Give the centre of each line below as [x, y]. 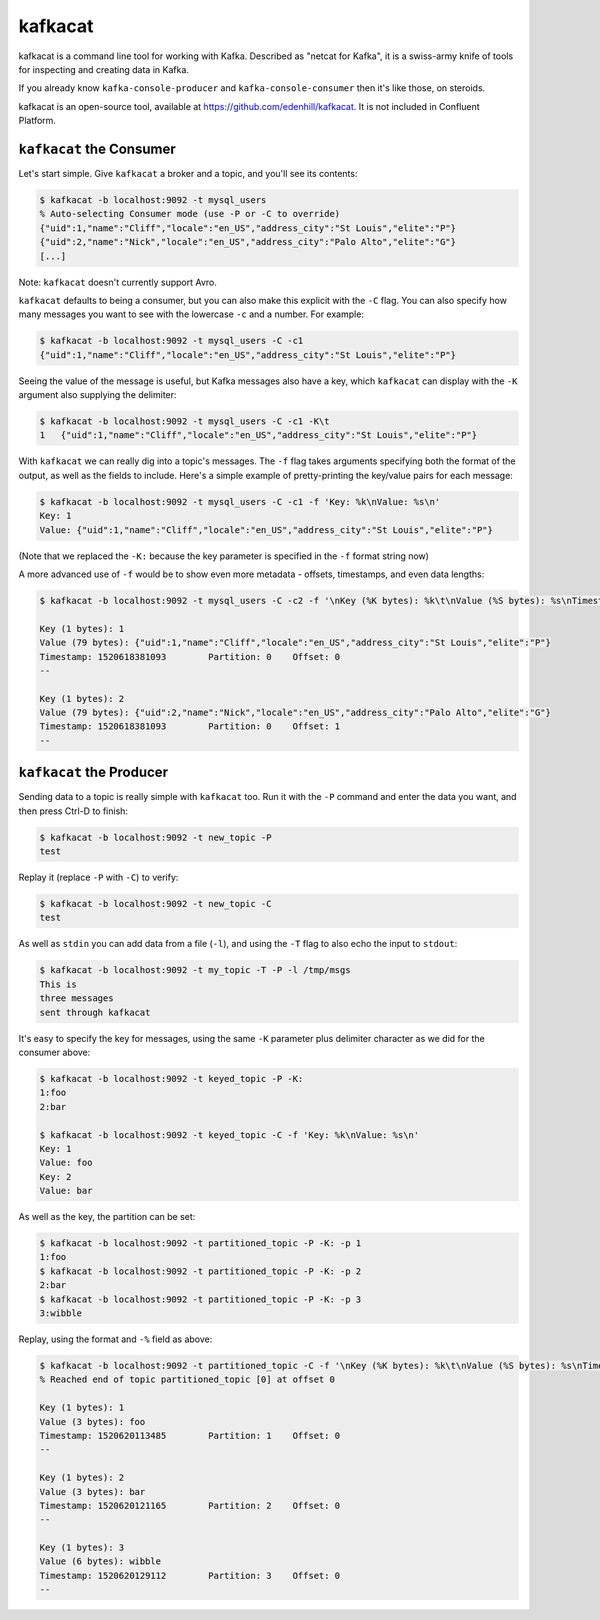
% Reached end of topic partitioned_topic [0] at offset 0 [187, 1379]
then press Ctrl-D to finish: [73, 811]
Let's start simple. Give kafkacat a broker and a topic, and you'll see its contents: [188, 174]
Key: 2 [55, 1176]
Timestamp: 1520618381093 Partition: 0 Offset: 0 [190, 656]
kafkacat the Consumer [97, 148]
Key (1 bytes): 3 [82, 1548]
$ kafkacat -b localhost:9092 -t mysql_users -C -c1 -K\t [184, 421]
